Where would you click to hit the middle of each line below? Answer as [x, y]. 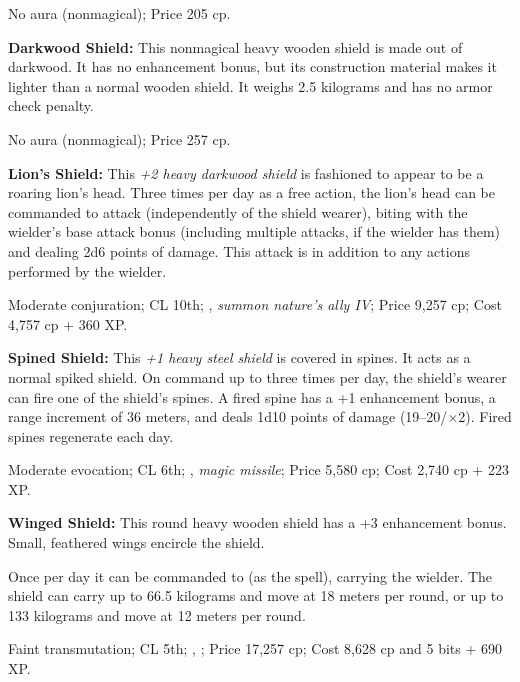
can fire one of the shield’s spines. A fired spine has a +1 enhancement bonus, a [252, 396]
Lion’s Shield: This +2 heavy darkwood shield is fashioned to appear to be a [246, 172]
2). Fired [485, 416]
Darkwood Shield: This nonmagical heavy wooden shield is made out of [235, 46]
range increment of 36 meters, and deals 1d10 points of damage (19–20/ [228, 416]
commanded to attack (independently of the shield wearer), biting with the [238, 211]
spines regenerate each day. [91, 435]
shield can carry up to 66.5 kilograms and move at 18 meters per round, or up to [256, 595]
